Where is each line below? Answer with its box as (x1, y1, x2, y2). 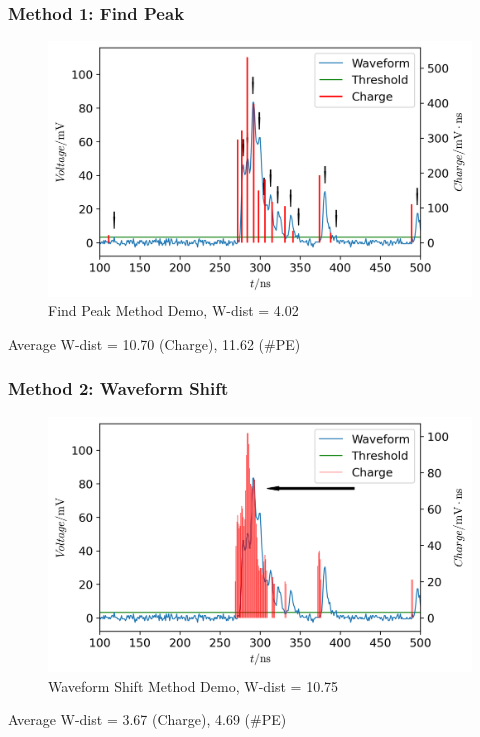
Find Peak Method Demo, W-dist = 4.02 (48, 300, 299, 321)
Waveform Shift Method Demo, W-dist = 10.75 (48, 675, 339, 696)
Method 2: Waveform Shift (8, 376, 229, 401)
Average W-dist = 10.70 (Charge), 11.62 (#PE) (8, 333, 301, 354)
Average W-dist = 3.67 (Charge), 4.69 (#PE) (8, 709, 287, 730)
